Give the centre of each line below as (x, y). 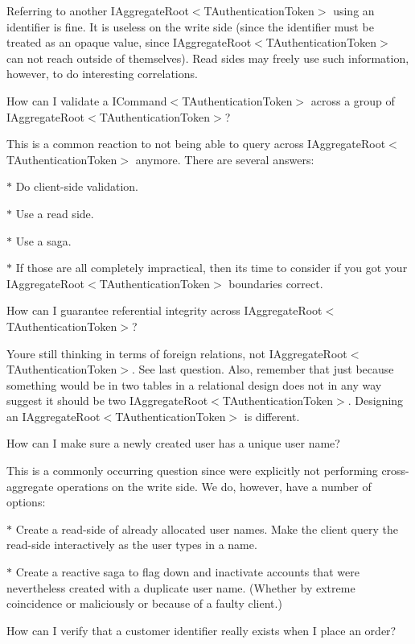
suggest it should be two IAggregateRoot (107, 400)
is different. (272, 416)
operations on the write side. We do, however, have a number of (214, 486)
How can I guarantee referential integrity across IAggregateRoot (164, 310)
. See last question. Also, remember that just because (263, 369)
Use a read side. (55, 213)
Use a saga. (43, 240)
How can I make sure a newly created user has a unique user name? (173, 443)
